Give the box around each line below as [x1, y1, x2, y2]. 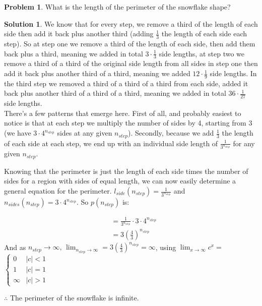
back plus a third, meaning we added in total [4, 48, 143, 58]
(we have [4, 128, 31, 138]
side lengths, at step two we [159, 48, 245, 58]
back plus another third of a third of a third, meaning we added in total [4, 88, 226, 98]
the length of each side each [161, 28, 247, 39]
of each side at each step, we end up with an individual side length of [4, 138, 218, 148]
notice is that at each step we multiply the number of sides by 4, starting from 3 [4, 117, 252, 128]
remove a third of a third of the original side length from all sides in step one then [4, 58, 258, 69]
